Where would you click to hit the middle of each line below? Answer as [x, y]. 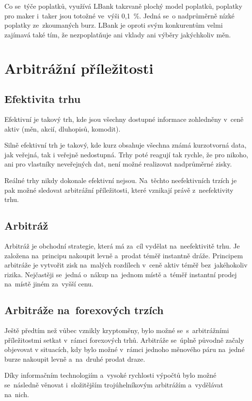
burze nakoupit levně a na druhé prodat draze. [75, 359]
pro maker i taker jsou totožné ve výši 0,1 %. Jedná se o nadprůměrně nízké [119, 15]
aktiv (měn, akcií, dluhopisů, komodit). [63, 128]
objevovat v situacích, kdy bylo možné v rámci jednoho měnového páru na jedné [125, 349]
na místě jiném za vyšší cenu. [49, 284]
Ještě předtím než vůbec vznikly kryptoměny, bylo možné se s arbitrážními [117, 330]
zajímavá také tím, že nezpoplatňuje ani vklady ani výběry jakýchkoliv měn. [118, 34]
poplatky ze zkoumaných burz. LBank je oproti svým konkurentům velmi [114, 25]
